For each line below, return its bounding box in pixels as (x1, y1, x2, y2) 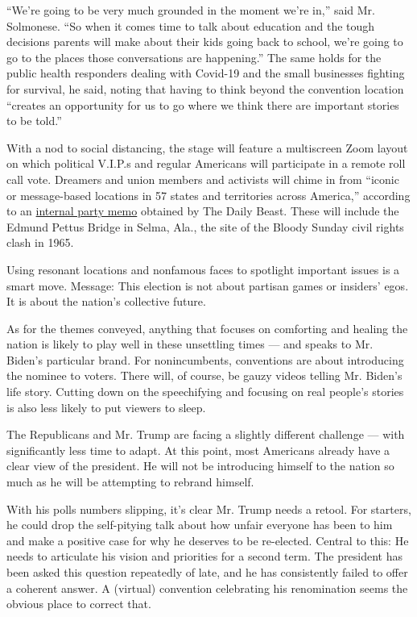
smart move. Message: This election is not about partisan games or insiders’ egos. (6, 277, 409, 294)
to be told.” (6, 112, 62, 129)
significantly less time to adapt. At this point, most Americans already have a (6, 441, 390, 458)
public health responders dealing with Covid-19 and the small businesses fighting (6, 65, 405, 81)
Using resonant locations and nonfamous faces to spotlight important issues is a (6, 261, 400, 277)
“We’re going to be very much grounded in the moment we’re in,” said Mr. (6, 2, 375, 18)
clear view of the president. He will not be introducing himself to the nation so (6, 457, 394, 474)
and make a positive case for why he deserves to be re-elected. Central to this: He (6, 532, 409, 548)
